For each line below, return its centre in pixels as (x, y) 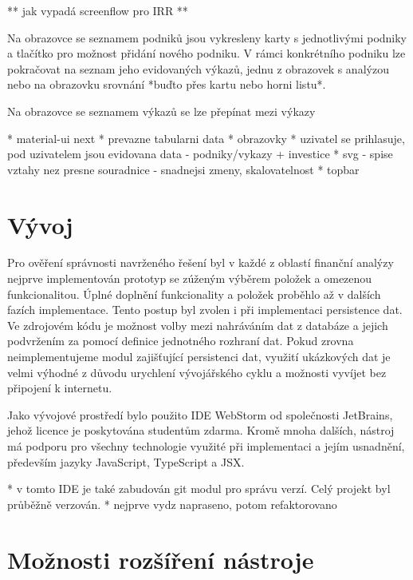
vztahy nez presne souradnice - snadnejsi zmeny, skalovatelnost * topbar (183, 169)
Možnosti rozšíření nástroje (161, 559)
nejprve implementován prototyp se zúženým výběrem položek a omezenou (190, 278)
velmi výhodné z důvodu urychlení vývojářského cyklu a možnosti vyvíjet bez (197, 372)
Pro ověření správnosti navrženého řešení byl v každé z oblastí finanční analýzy (201, 262)
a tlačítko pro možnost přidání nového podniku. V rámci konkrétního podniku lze (206, 53)
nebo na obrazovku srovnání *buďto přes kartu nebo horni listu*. (167, 84)
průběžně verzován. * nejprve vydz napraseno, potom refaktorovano (172, 504)
